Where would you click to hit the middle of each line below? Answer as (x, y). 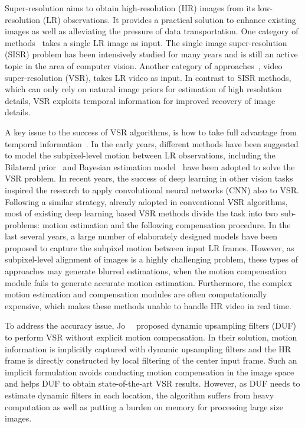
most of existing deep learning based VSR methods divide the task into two (141, 213)
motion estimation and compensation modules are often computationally (136, 294)
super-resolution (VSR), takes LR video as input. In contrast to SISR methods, (148, 77)
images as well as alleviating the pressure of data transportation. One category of (152, 31)
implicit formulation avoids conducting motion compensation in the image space (150, 372)
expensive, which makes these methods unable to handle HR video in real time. (148, 305)
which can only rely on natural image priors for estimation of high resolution (143, 89)
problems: (22, 224)
